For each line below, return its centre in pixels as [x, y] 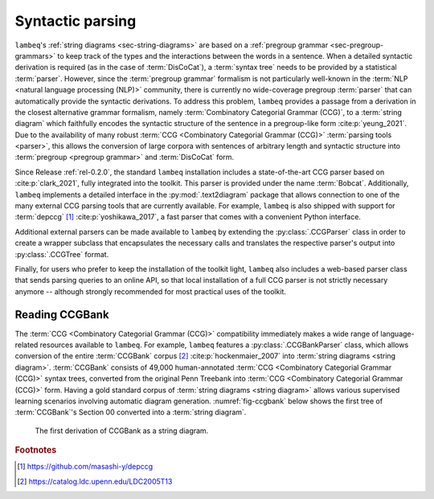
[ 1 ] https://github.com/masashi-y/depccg [85, 467]
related [27, 345]
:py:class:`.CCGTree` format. [62, 254]
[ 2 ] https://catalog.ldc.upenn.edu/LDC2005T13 [95, 481]
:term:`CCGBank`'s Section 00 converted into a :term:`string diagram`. [131, 412]
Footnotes [36, 450]
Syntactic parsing [76, 21]
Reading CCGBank [62, 315]
